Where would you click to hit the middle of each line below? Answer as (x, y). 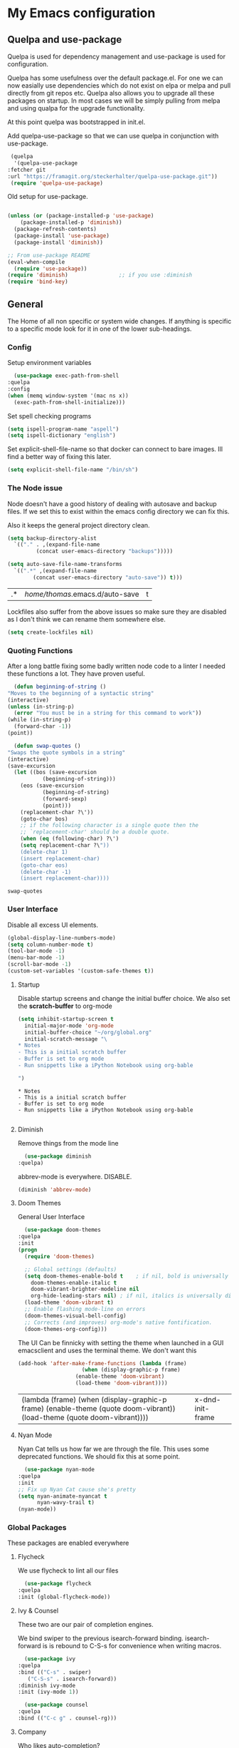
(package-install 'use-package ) (62, 236)
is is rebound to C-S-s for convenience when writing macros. (132, 1646)
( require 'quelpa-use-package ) (57, 183)
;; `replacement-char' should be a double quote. (95, 832)
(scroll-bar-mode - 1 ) (39, 965)
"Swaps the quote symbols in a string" (67, 752)
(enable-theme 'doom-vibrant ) (120, 1377)
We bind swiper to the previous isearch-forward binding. (100, 1638)
